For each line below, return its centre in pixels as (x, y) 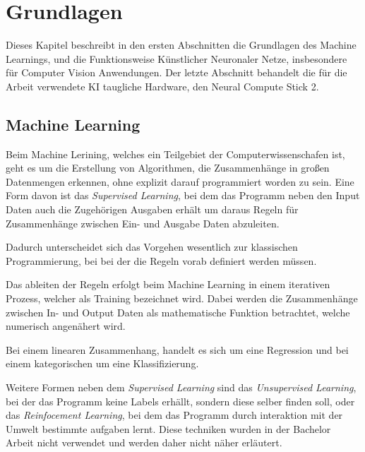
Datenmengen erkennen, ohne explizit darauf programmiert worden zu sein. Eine (180, 181)
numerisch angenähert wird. (66, 326)
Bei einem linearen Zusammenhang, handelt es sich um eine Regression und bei (177, 349)
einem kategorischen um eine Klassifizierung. (102, 363)
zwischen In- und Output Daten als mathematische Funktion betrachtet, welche (178, 312)
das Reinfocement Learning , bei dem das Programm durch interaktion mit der (174, 415)
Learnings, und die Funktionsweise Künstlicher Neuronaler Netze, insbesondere (176, 58)
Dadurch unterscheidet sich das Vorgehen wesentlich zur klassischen (152, 247)
